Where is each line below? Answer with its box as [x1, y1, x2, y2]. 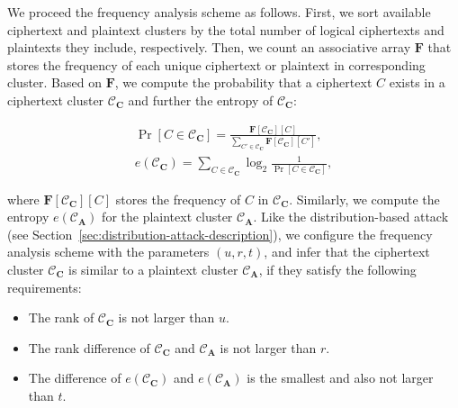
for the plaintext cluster [102, 207, 233, 226]
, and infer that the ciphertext [264, 242, 430, 261]
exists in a [389, 73, 445, 92]
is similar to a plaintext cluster [67, 259, 238, 278]
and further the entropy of [128, 90, 274, 109]
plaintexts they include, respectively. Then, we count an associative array [7, 38, 411, 57]
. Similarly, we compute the [289, 189, 440, 208]
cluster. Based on [7, 73, 102, 92]
